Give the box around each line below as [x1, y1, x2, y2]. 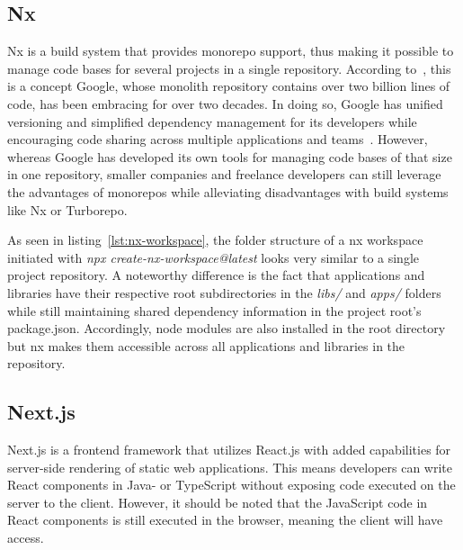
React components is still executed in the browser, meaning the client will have [7, 510, 443, 529]
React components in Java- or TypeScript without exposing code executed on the [7, 475, 456, 494]
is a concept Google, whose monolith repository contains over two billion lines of [7, 77, 450, 95]
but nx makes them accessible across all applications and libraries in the [7, 336, 405, 355]
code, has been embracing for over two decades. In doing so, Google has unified [7, 94, 443, 113]
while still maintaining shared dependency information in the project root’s [7, 301, 422, 320]
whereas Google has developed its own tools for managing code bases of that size [7, 147, 452, 166]
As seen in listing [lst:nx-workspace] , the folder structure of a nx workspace [7, 230, 423, 249]
